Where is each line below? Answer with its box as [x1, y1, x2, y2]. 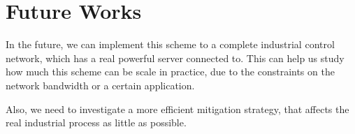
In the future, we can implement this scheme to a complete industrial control [6, 37, 335, 52]
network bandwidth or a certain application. [6, 77, 195, 92]
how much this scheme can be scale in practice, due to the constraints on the [6, 64, 335, 79]
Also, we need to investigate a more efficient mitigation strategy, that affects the [6, 101, 349, 116]
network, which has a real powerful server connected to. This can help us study [6, 50, 345, 65]
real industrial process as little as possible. [6, 115, 187, 130]
